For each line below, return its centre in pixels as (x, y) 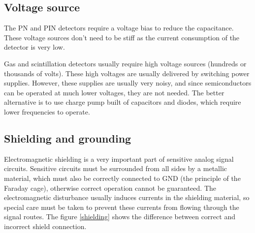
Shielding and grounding (68, 138)
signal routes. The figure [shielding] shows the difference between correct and (120, 217)
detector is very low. (34, 47)
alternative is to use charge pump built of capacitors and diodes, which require (123, 102)
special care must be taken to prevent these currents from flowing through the (122, 207)
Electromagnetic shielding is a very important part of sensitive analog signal (119, 159)
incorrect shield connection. (45, 226)
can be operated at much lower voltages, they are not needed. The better (114, 92)
